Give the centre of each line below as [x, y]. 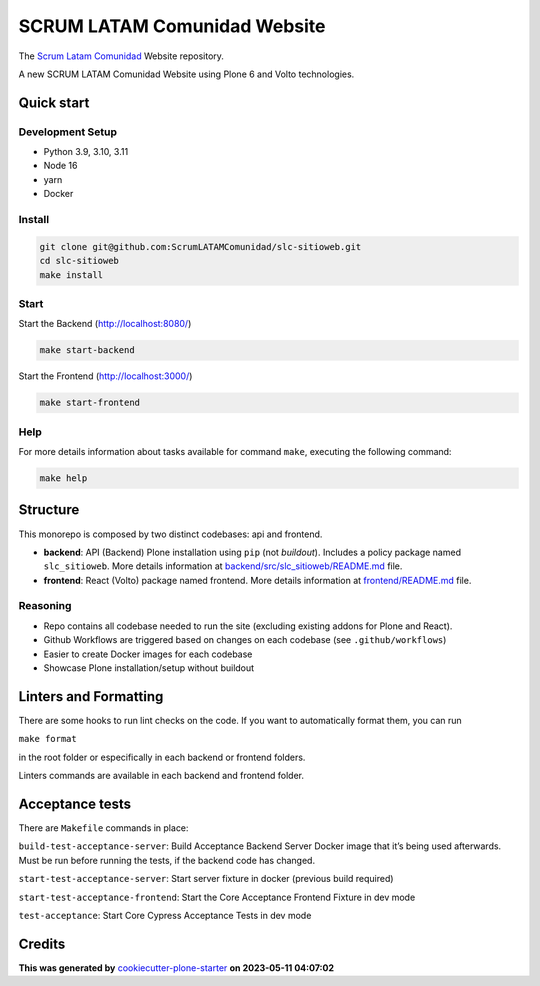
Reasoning [45, 606]
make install [71, 274]
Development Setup [67, 132]
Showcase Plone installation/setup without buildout [149, 667]
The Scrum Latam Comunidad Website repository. [121, 56]
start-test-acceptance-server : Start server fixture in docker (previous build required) [206, 879]
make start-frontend [89, 403]
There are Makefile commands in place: [103, 827]
